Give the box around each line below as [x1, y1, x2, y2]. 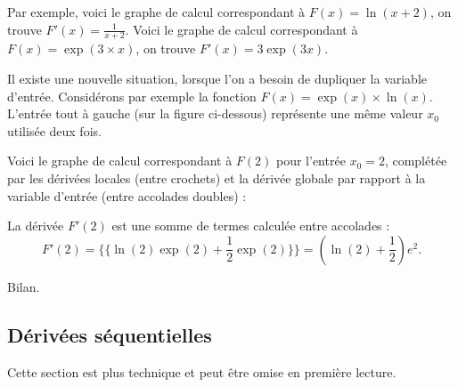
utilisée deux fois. [7, 121, 102, 140]
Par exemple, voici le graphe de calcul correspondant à [7, 3, 306, 20]
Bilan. [7, 277, 40, 295]
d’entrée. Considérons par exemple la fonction [7, 86, 257, 105]
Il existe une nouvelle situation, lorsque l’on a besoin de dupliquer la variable [7, 69, 428, 88]
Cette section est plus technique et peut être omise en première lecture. [7, 362, 397, 381]
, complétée [384, 151, 447, 170]
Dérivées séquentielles [7, 320, 212, 348]
